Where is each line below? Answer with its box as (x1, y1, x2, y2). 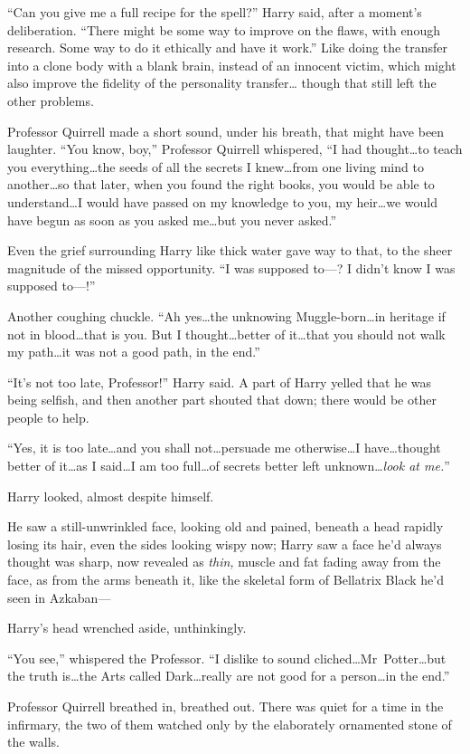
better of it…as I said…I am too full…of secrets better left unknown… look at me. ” (7, 456, 450, 475)
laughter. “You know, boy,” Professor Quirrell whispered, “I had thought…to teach (7, 139, 463, 158)
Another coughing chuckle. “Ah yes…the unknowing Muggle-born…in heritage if (7, 306, 446, 325)
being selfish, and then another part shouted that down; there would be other (7, 390, 437, 409)
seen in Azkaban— (7, 587, 111, 606)
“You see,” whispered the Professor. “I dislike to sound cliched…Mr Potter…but (7, 648, 446, 667)
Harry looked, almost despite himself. (7, 486, 214, 505)
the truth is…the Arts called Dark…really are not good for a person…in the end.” (7, 666, 450, 685)
